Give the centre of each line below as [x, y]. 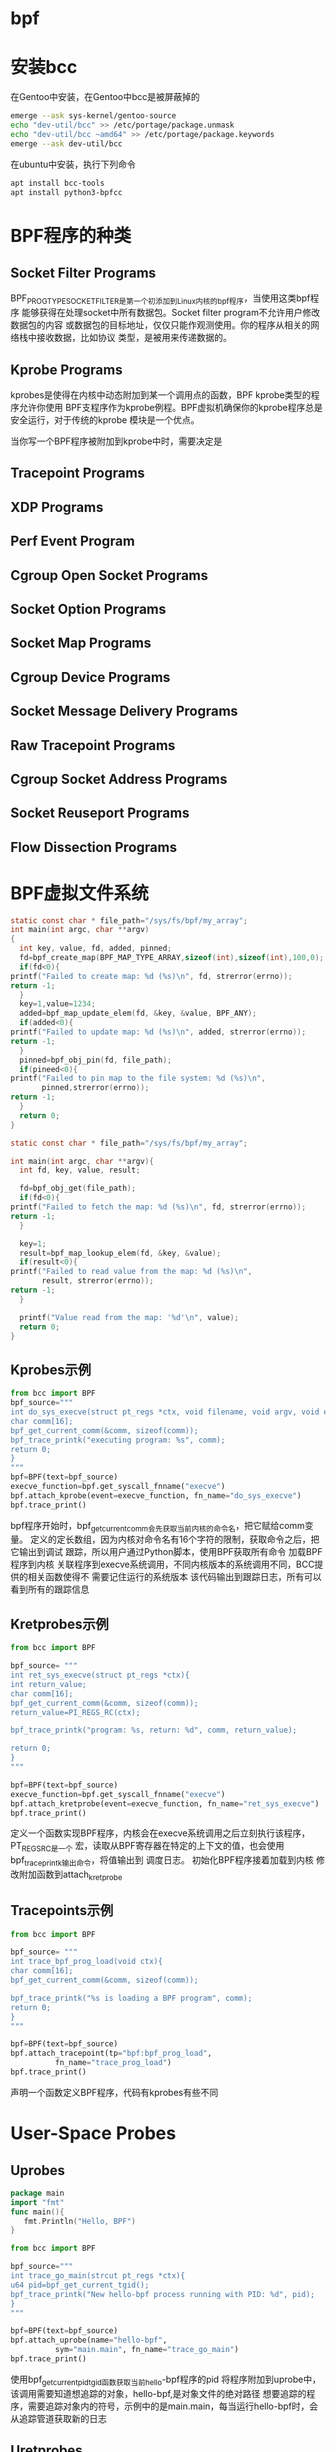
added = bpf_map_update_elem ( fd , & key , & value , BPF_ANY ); [138, 1013]
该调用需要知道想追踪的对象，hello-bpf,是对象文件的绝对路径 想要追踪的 [158, 2393]
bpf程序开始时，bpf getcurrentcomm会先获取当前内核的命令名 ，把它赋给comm [157, 1526]
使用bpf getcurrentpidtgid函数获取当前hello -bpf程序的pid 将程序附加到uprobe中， [166, 2380]
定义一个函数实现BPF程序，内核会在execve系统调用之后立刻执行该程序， [160, 1833]
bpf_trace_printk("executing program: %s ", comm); [118, 1440]
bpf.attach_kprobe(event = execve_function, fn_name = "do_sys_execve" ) [156, 1495]
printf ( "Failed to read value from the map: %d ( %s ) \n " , [131, 1272]
